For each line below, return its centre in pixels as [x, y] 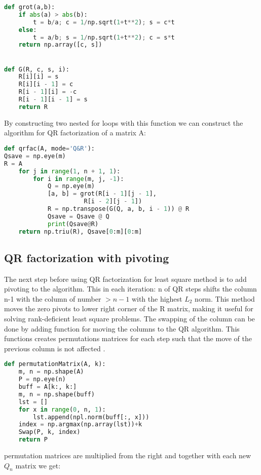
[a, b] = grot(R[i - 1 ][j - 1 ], [102, 194]
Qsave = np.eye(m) [35, 156]
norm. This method [225, 298]
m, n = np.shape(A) [51, 372]
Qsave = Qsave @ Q [78, 216]
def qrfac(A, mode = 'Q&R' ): [50, 149]
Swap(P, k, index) [49, 432]
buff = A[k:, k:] [48, 387]
